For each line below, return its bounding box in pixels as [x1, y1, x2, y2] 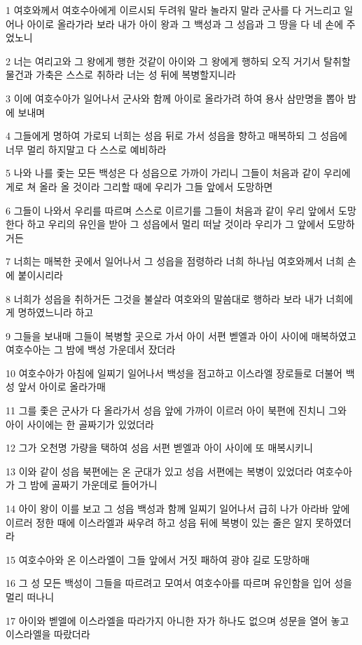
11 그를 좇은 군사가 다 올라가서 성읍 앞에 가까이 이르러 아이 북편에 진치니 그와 [6, 403, 347, 418]
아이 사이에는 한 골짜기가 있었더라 [6, 416, 154, 431]
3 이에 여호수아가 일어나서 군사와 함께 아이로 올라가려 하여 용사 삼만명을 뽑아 [6, 90, 344, 105]
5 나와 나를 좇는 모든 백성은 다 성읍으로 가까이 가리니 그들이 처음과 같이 [6, 165, 321, 180]
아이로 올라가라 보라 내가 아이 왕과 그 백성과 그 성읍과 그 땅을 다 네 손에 [27, 16, 344, 31]
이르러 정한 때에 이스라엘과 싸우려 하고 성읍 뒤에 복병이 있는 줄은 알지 [6, 515, 312, 529]
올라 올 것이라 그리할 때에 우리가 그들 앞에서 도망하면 [39, 179, 273, 193]
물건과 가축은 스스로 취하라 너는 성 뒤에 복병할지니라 [6, 67, 236, 82]
